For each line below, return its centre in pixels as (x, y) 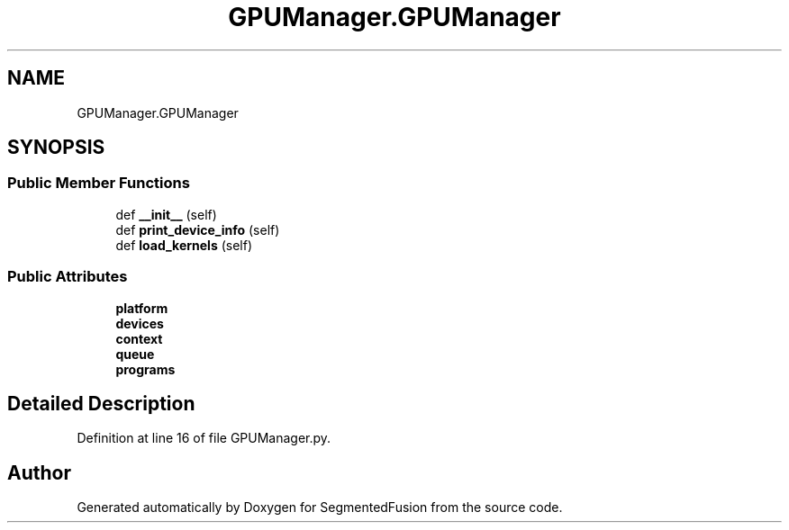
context (139, 338)
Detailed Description (101, 403)
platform (142, 308)
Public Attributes (68, 277)
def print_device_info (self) (198, 229)
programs (145, 369)
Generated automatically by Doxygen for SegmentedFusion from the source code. (320, 508)
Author (39, 472)
